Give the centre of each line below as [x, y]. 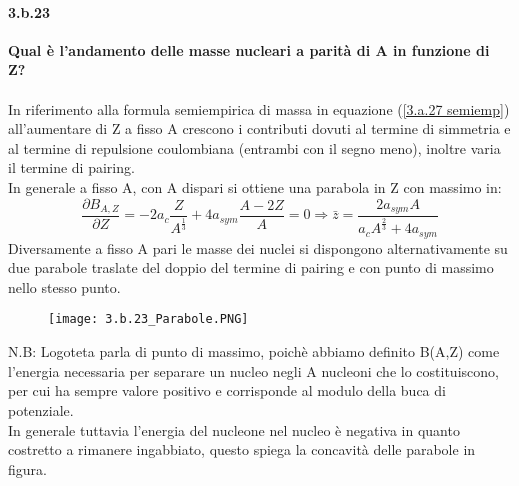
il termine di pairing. [71, 167]
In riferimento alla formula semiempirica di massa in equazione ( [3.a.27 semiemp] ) [259, 108]
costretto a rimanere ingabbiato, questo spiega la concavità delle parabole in [242, 449]
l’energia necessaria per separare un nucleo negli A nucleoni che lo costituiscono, [253, 370]
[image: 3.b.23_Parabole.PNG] [148, 319]
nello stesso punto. [64, 286]
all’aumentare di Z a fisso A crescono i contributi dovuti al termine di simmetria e [259, 128]
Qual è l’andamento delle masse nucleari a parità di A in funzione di [249, 49]
